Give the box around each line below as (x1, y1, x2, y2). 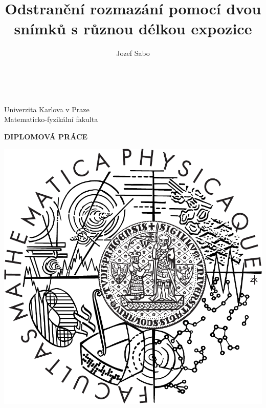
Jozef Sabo (116, 48, 150, 58)
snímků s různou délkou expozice (14, 18, 252, 39)
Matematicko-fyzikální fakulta (4, 114, 98, 125)
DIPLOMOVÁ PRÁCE (4, 131, 88, 141)
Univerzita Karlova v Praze (4, 104, 90, 114)
